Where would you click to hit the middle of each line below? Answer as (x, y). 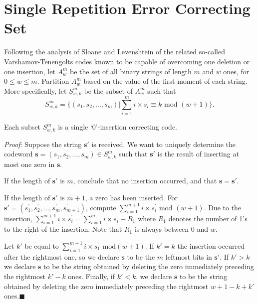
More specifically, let (35, 90)
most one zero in (29, 164)
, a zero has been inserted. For (131, 197)
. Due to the (223, 207)
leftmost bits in (189, 256)
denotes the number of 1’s (208, 218)
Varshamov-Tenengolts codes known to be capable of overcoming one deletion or (127, 61)
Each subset (22, 127)
